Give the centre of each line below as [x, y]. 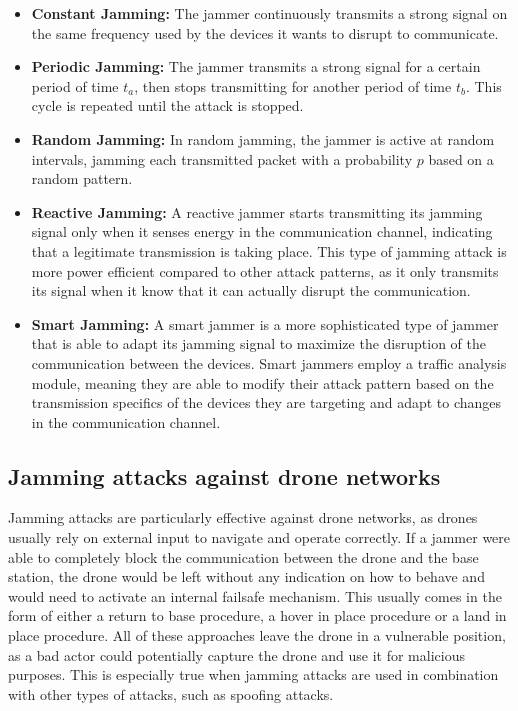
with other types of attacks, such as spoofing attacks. [171, 693]
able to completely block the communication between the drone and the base [243, 556]
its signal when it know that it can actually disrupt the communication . [251, 290]
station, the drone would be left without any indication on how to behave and [246, 576]
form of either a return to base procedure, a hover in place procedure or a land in [257, 615]
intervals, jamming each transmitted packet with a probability [222, 158]
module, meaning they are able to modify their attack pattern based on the [262, 382]
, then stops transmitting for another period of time [293, 85]
